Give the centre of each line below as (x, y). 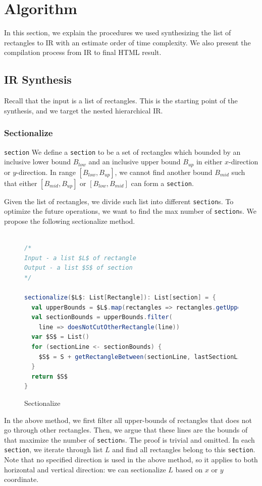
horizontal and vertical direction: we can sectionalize (85, 469)
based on (189, 469)
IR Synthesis (38, 79)
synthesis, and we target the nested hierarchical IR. (84, 110)
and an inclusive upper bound (135, 162)
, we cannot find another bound (164, 172)
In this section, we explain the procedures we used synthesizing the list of (118, 33)
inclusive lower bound (37, 162)
